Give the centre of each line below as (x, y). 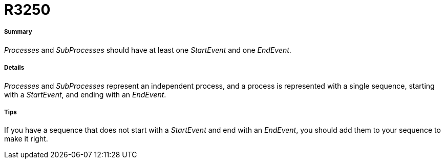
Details (14, 68)
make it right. (26, 139)
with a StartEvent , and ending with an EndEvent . (85, 94)
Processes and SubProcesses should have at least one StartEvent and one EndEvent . (148, 50)
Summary (18, 32)
